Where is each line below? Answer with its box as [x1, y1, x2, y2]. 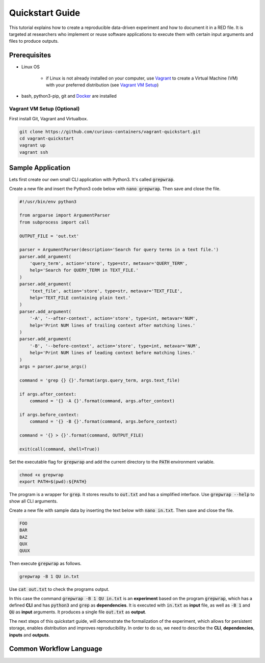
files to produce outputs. [9, 38, 59, 44]
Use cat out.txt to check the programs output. [9, 586, 110, 592]
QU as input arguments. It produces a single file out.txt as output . [9, 609, 147, 615]
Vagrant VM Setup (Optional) [9, 106, 80, 112]
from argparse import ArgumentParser [19, 213, 110, 218]
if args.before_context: [19, 412, 79, 417]
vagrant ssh [19, 149, 49, 155]
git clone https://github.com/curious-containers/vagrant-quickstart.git [19, 129, 201, 135]
